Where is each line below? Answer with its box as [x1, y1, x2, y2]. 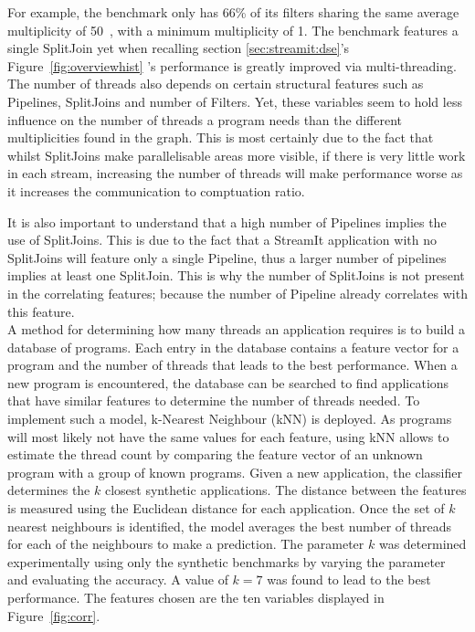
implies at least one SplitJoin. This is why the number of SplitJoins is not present [7, 266, 465, 285]
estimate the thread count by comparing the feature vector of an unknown [7, 445, 423, 464]
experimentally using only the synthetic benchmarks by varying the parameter [7, 552, 446, 571]
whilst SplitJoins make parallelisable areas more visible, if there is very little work [7, 145, 466, 164]
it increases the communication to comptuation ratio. [7, 181, 305, 200]
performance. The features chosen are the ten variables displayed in [7, 588, 385, 606]
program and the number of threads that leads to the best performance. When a [7, 355, 458, 374]
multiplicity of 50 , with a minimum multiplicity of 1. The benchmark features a [7, 20, 459, 39]
